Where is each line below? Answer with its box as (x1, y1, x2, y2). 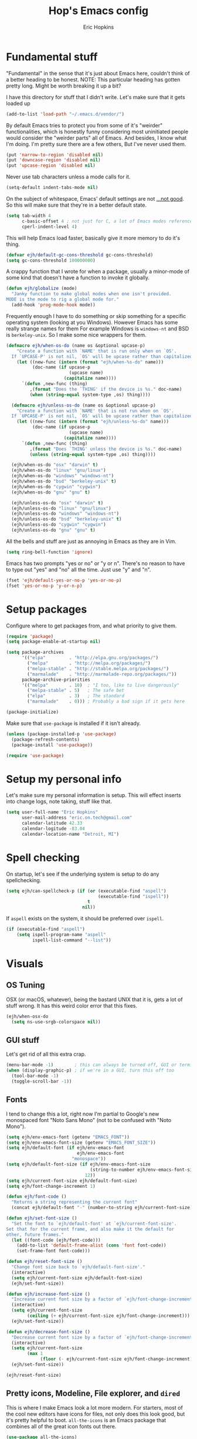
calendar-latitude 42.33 (21, 820, 83, 826)
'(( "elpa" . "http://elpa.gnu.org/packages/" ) (21, 655, 159, 661)
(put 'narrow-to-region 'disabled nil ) (6, 151, 104, 158)
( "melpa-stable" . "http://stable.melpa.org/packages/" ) (27, 666, 169, 671)
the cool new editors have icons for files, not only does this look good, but (6, 1410, 185, 1417)
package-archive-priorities (21, 677, 91, 683)
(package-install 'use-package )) (11, 742, 93, 748)
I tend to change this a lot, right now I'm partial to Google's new (6, 1110, 159, 1117)
